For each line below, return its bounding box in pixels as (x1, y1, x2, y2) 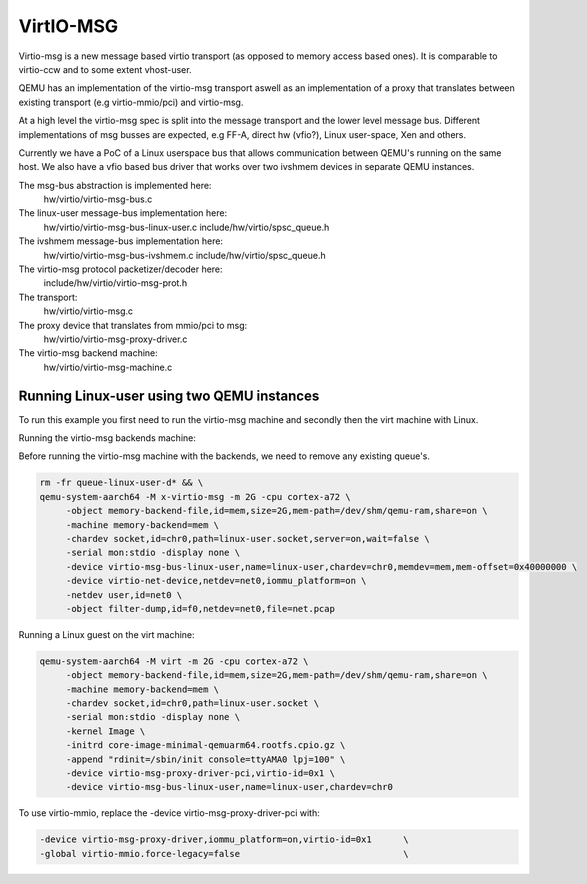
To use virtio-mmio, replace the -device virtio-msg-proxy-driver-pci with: (18, 807, 320, 819)
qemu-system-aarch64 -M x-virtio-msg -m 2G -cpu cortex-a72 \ (39, 491, 351, 502)
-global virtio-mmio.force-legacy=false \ (39, 848, 409, 859)
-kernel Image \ (65, 725, 146, 737)
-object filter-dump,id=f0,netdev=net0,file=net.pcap (65, 603, 335, 614)
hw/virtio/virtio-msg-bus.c (43, 193, 153, 205)
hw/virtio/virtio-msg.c (43, 305, 134, 317)
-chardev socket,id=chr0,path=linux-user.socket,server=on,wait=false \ (65, 533, 430, 544)
